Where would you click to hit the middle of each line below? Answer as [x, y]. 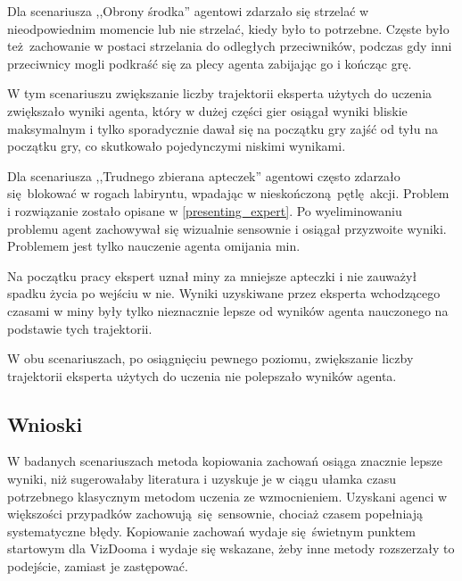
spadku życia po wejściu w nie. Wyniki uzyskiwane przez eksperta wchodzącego [224, 293]
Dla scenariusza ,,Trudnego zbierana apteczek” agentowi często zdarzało [204, 175]
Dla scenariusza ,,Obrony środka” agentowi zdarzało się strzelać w [188, 11]
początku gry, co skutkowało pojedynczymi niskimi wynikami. [177, 146]
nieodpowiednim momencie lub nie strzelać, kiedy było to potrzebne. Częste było [228, 28]
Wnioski [45, 423]
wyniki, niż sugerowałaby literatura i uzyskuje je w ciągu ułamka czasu [202, 479]
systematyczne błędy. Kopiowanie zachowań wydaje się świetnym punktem [212, 531]
